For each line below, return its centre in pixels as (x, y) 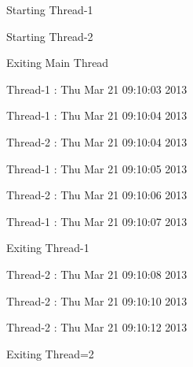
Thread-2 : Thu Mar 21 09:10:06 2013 (97, 195)
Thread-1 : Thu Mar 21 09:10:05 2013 (97, 168)
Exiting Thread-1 (48, 248)
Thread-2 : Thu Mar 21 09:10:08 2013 (97, 274)
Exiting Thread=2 (50, 353)
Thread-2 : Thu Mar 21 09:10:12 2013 (97, 327)
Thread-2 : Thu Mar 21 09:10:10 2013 (97, 300)
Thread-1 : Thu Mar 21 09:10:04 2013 (97, 115)
